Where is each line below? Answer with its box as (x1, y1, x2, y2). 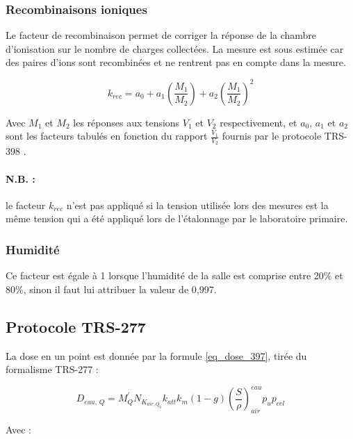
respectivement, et (220, 115, 297, 129)
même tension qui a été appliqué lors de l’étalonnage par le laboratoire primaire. (6, 211, 348, 226)
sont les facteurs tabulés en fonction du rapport (6, 129, 208, 143)
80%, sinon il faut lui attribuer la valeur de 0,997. (6, 281, 217, 296)
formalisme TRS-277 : (6, 362, 99, 376)
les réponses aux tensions (73, 115, 180, 129)
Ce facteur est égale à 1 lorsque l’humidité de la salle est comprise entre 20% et (6, 268, 343, 283)
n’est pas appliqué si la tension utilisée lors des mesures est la (66, 197, 329, 212)
